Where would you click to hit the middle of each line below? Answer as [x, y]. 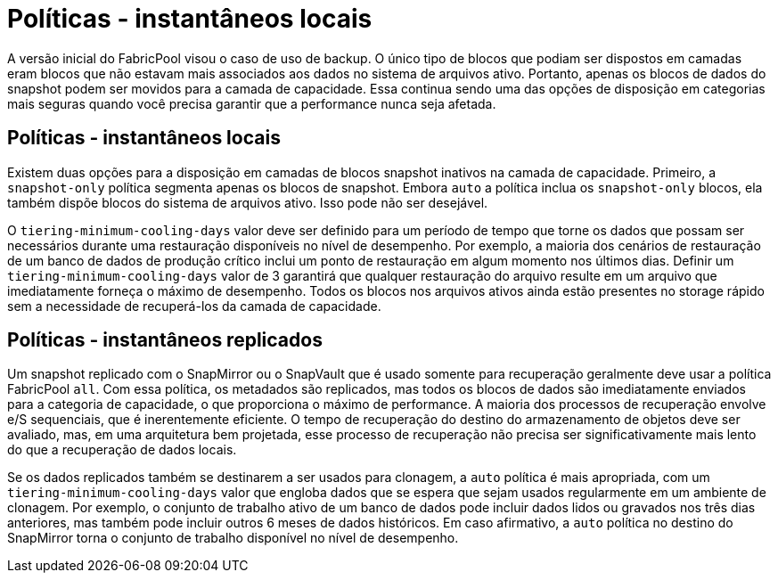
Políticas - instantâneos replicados [165, 340]
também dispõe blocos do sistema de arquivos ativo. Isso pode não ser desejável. [248, 202]
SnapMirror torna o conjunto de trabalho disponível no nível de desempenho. [233, 538]
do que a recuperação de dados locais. [122, 450]
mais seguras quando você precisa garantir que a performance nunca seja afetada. [252, 103]
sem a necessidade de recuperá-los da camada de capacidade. [194, 306]
